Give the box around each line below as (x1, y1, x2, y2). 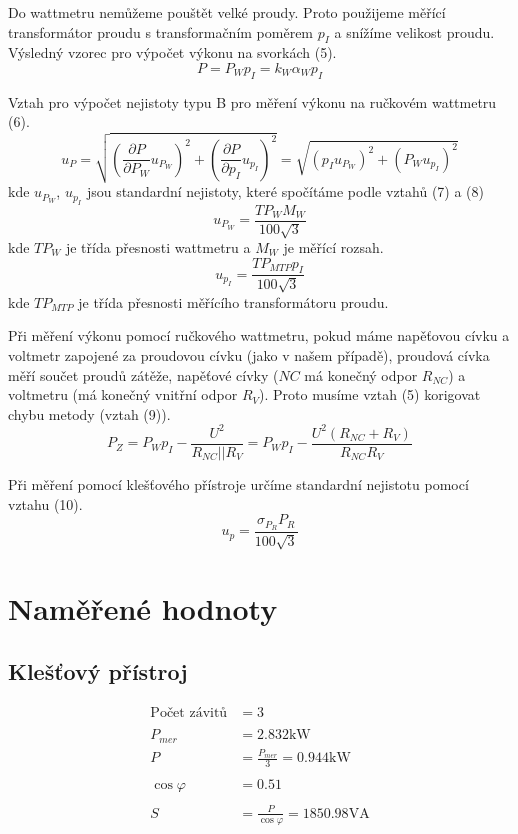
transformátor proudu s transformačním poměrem (8, 21, 314, 42)
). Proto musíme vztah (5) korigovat (259, 384, 481, 405)
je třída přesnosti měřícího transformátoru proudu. (78, 291, 389, 312)
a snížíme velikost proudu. (334, 21, 495, 42)
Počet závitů (150, 706, 228, 720)
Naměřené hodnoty (8, 587, 278, 628)
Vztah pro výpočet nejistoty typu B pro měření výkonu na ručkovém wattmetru (8, 91, 497, 112)
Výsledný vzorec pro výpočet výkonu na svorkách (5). (8, 42, 337, 63)
